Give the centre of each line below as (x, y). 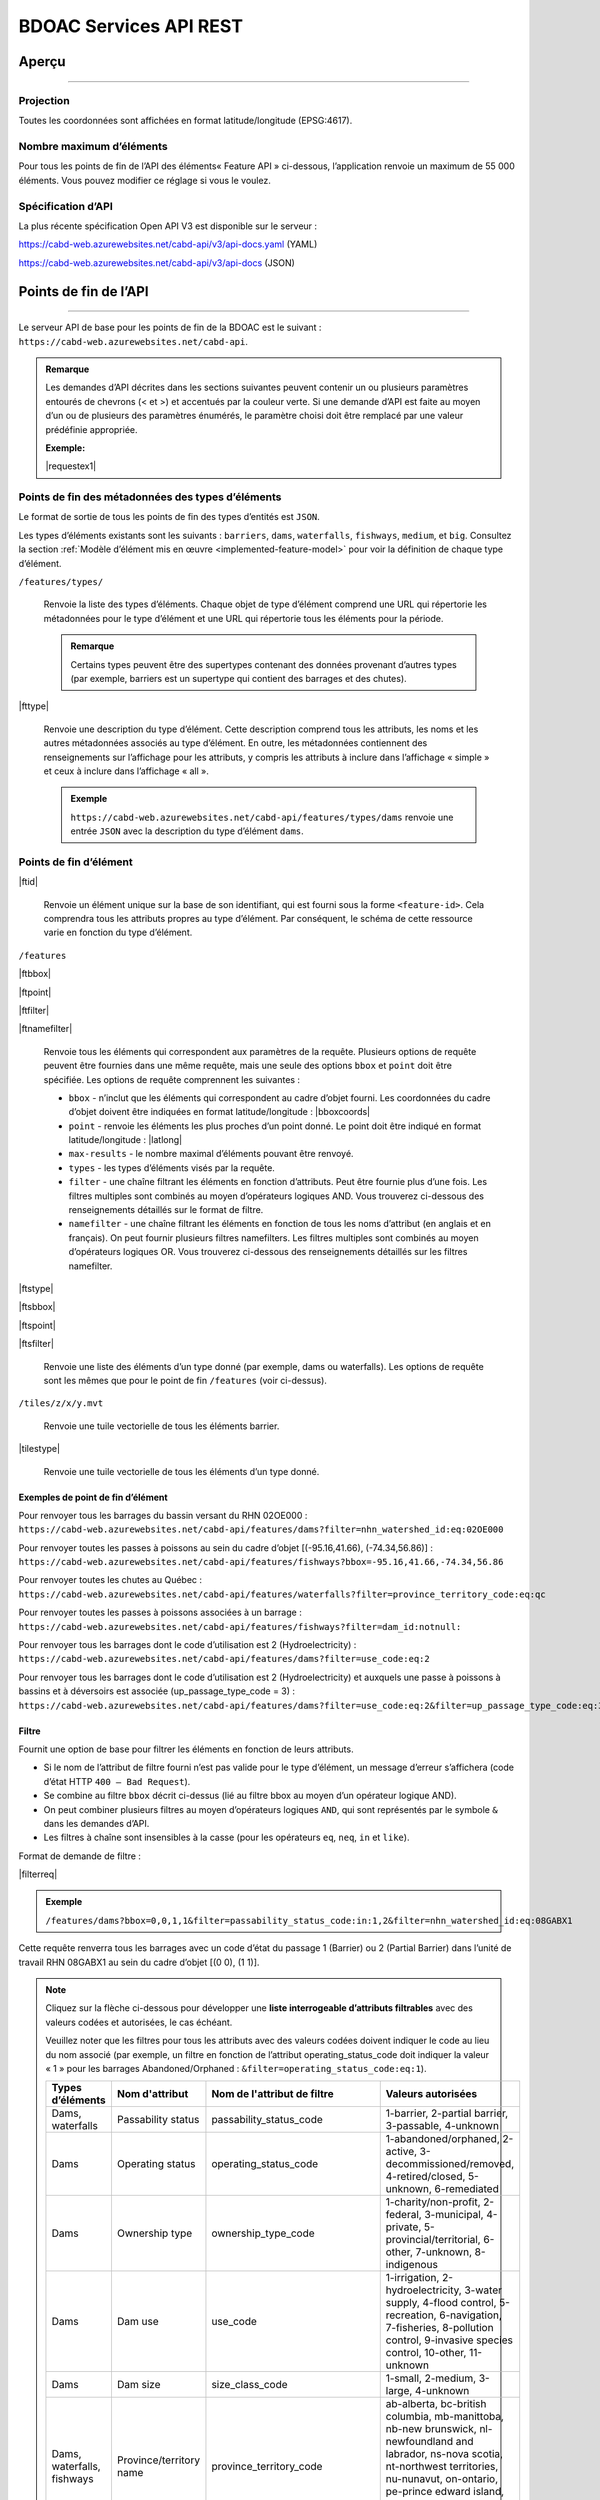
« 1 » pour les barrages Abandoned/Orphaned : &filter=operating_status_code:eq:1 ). (236, 2068)
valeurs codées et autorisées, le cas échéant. (139, 2022)
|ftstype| (36, 1288)
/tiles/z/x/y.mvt (61, 1403)
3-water (483, 2290)
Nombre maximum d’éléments (93, 147)
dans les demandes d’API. (96, 1823)
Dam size (138, 2385)
